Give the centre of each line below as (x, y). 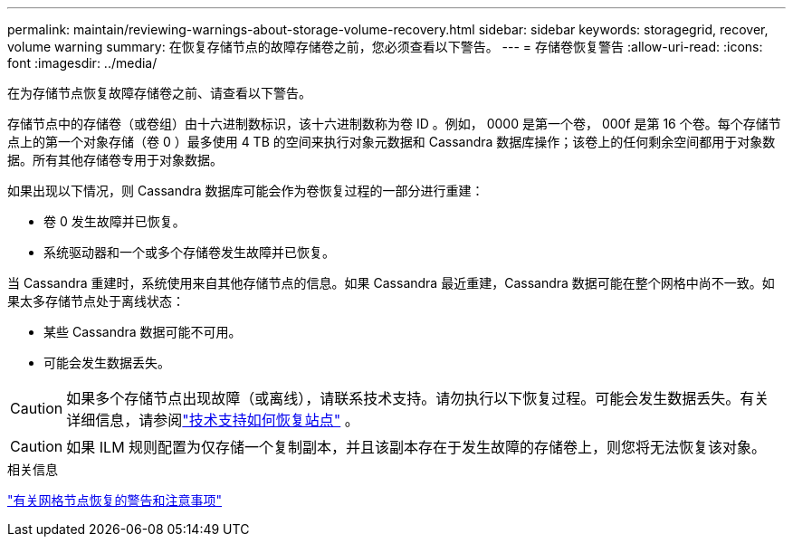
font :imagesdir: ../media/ (82, 63)
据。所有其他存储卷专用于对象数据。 (115, 160)
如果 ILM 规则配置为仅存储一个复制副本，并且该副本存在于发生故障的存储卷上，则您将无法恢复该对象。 (416, 447)
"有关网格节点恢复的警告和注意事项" (115, 500)
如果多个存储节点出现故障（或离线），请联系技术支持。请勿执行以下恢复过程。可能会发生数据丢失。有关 (418, 398)
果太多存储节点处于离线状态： (96, 301)
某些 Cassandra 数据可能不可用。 (143, 332)
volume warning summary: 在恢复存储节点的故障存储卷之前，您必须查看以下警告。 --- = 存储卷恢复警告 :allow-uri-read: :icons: (385, 47)
